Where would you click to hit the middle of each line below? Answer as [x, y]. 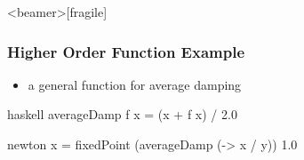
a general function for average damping [135, 84]
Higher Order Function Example [126, 51]
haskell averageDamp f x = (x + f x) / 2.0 [122, 114]
